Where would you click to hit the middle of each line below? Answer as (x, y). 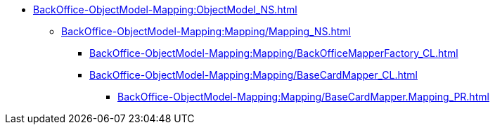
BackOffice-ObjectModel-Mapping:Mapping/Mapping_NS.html (206, 31)
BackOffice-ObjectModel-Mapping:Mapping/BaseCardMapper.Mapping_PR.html (303, 97)
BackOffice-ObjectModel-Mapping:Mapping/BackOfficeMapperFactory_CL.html (274, 53)
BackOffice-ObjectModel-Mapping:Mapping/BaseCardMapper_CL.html (253, 75)
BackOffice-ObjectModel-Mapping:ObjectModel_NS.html (165, 9)
